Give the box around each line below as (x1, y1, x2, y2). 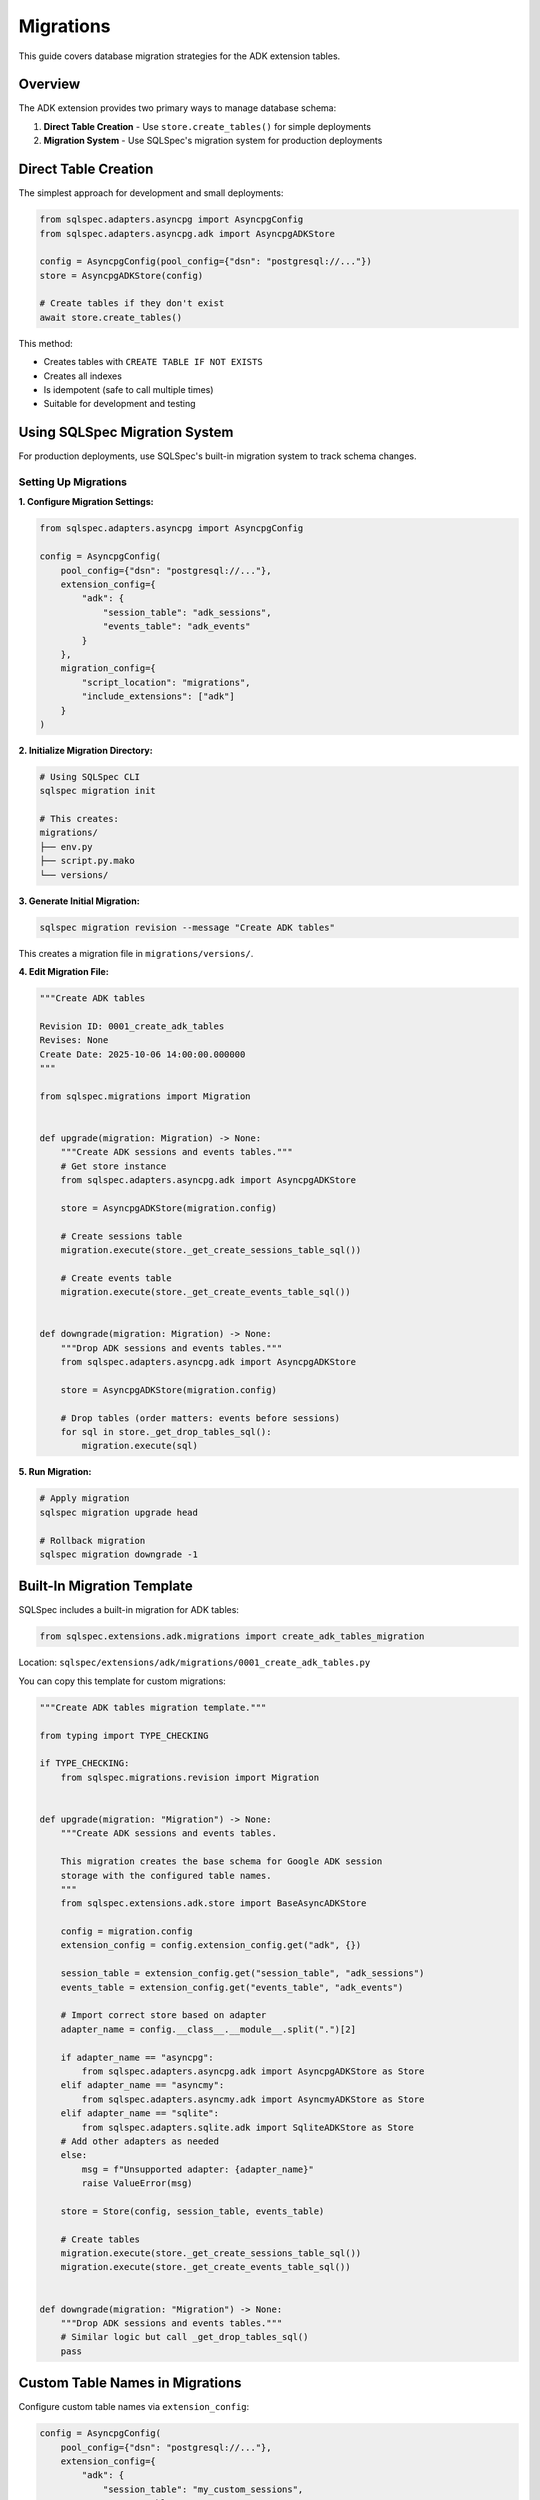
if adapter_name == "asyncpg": (60, 2051, 214, 2063)
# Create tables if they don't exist (39, 298, 225, 309)
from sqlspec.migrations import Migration (39, 1090, 251, 1102)
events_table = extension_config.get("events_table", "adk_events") (60, 1981, 404, 1993)
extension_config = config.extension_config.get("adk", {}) (60, 1940, 362, 1951)
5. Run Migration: (18, 1466, 92, 1478)
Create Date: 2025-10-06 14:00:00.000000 (39, 1048, 246, 1060)
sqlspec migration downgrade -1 (39, 1548, 199, 1560)
